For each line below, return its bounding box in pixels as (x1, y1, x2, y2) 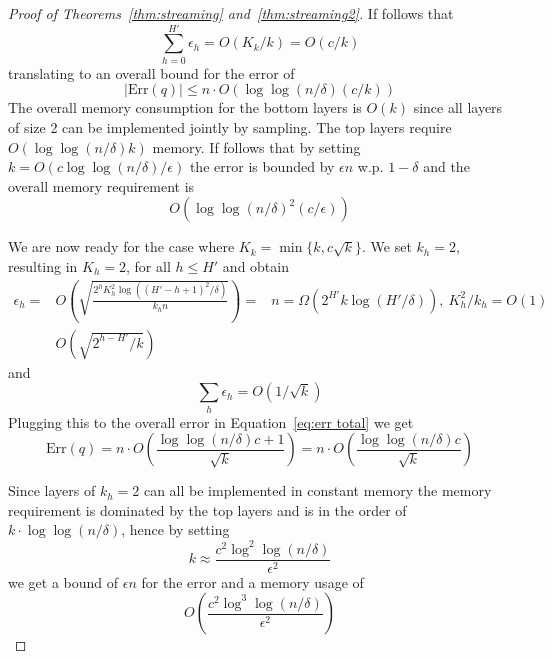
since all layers (413, 97, 503, 118)
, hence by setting (121, 519, 230, 540)
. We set (362, 236, 412, 257)
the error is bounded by (189, 156, 335, 177)
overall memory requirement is (8, 175, 195, 196)
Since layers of (8, 480, 96, 501)
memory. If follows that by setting (152, 136, 361, 157)
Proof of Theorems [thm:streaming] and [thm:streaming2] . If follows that (8, 3, 454, 23)
